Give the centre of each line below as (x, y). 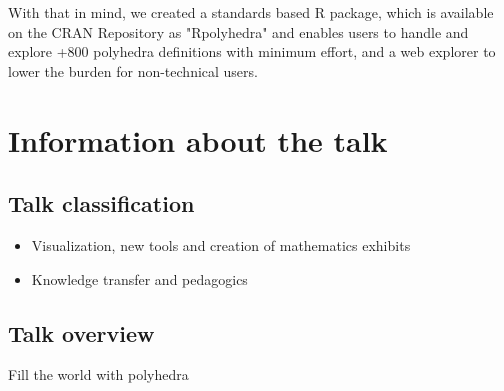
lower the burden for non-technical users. (133, 70)
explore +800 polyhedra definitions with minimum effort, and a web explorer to (252, 51)
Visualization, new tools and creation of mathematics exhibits (221, 244)
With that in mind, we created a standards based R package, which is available (251, 12)
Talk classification (101, 203)
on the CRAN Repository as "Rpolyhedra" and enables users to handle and (238, 31)
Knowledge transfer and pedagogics (139, 278)
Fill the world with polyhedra (98, 374)
